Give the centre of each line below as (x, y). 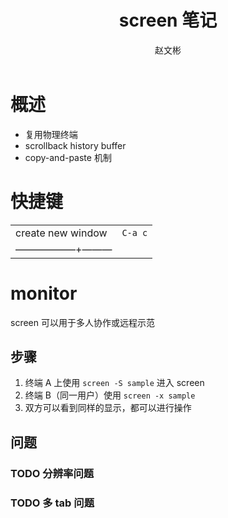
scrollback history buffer (75, 145)
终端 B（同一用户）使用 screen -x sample (110, 395)
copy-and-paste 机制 (68, 157)
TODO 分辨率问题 (52, 473)
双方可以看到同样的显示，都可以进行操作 (108, 408)
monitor (44, 293)
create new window (61, 233)
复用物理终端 (51, 134)
